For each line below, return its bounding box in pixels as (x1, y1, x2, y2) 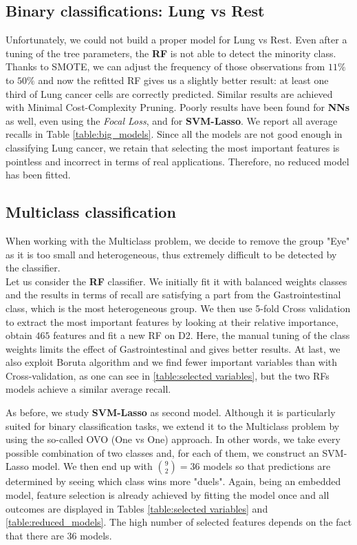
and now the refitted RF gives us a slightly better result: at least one (38, 72, 329, 87)
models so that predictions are (203, 459, 331, 473)
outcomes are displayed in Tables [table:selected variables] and (6, 501, 268, 515)
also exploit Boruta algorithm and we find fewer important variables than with (6, 355, 338, 369)
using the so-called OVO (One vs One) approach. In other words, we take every (6, 432, 340, 446)
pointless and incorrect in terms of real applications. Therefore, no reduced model (6, 154, 349, 168)
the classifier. (6, 260, 61, 275)
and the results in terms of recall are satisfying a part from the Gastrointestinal (6, 287, 341, 302)
